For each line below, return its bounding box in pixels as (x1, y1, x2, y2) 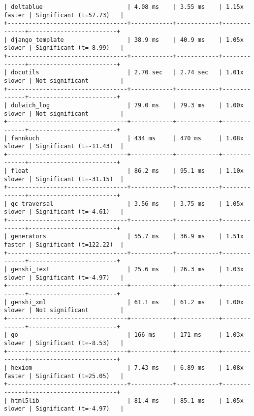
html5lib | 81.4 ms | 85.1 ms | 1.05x (11, 397, 244, 404)
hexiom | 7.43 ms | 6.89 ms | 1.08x (11, 364, 244, 371)
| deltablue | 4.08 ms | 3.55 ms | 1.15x (4, 3, 244, 10)
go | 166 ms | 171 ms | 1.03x (11, 331, 244, 339)
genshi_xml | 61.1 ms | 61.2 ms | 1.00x (11, 298, 244, 306)
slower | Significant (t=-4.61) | (4, 208, 124, 216)
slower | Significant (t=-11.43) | (4, 143, 124, 150)
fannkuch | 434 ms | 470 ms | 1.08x (11, 134, 244, 142)
